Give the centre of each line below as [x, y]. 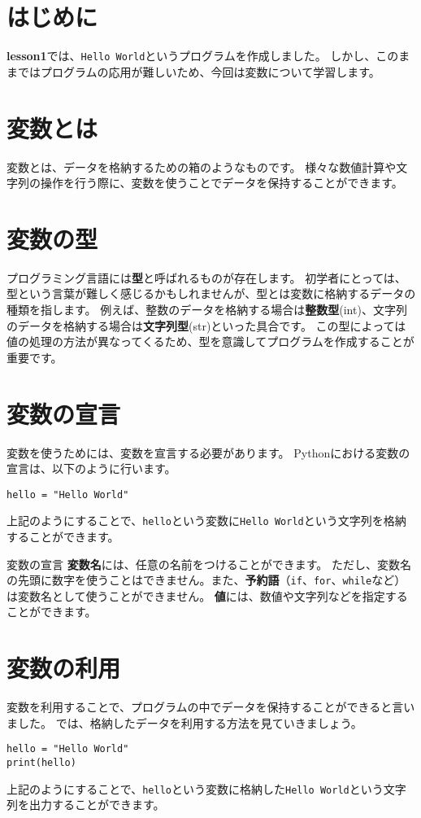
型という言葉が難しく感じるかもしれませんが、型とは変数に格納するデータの [211, 293]
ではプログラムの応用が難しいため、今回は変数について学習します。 [199, 71]
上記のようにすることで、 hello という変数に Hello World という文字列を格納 [206, 521]
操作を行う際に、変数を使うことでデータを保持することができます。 [221, 183]
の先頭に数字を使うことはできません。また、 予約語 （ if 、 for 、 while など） [206, 580]
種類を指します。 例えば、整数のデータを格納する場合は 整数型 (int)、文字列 [207, 309]
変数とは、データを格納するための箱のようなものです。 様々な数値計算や [202, 166]
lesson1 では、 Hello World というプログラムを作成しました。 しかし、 [191, 56]
